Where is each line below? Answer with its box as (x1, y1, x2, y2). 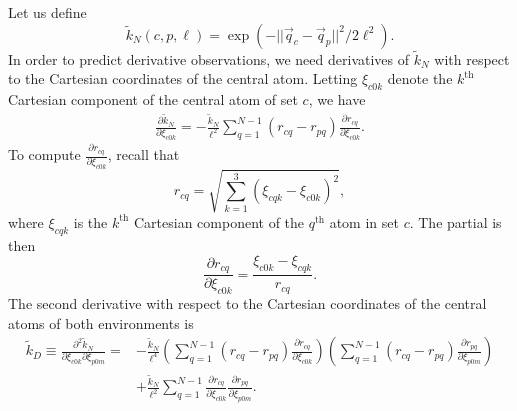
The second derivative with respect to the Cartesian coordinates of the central (8, 292, 487, 313)
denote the (387, 68, 453, 89)
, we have (308, 89, 366, 110)
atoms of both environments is (8, 312, 194, 333)
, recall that (107, 144, 180, 165)
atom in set (329, 211, 399, 232)
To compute (8, 144, 81, 165)
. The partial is (409, 211, 502, 232)
